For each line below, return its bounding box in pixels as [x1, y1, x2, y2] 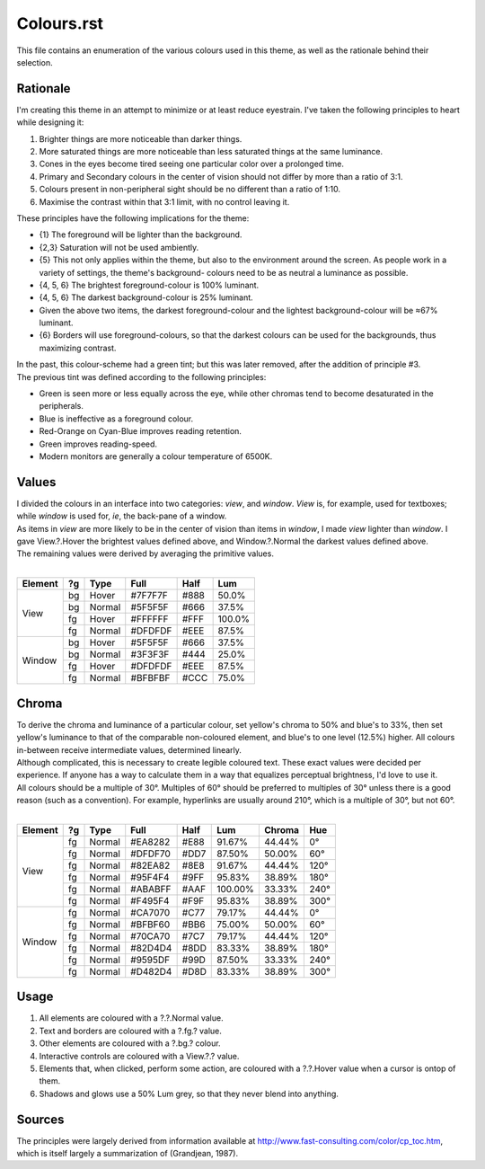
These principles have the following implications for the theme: [16, 212, 250, 224]
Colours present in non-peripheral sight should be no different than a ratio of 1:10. [39, 184, 341, 195]
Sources [16, 1111, 65, 1127]
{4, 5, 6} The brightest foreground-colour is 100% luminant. [39, 279, 260, 290]
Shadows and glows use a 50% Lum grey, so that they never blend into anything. [39, 1088, 339, 1099]
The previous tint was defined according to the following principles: [16, 371, 267, 382]
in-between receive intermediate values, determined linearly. [16, 744, 242, 755]
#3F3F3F [130, 648, 170, 660]
